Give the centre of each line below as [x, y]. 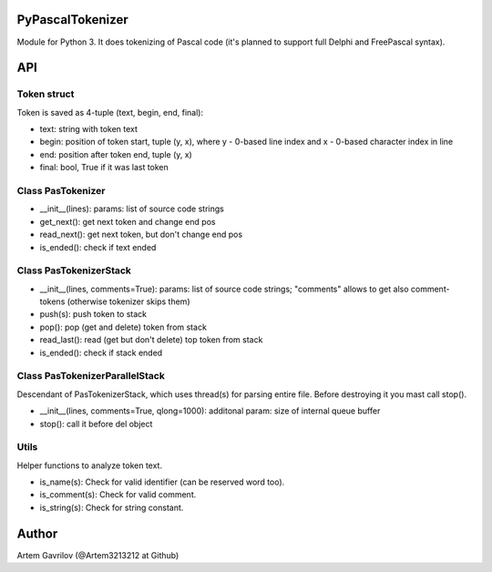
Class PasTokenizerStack [74, 271]
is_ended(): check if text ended [98, 247]
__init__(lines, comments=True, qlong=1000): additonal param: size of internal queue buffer [210, 411]
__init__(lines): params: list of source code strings [132, 209]
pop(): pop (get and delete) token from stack [123, 327]
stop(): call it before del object [96, 424]
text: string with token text [89, 129]
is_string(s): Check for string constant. [112, 507]
